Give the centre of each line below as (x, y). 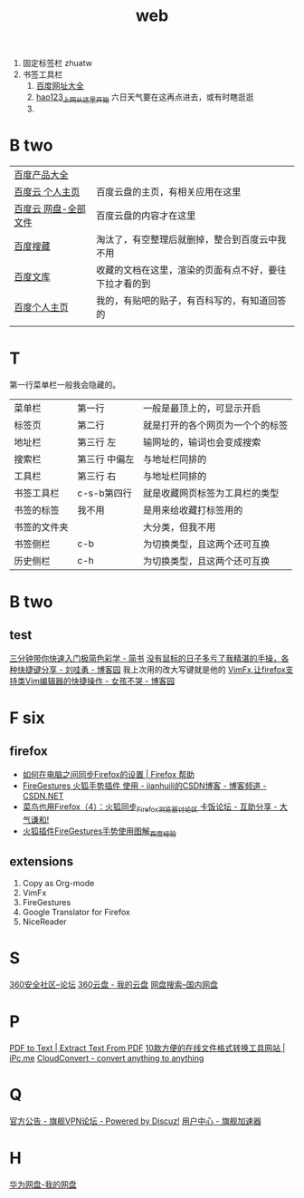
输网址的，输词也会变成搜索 (202, 442)
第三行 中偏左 (106, 459)
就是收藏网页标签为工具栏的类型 (211, 493)
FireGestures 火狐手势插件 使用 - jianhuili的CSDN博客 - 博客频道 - (144, 786)
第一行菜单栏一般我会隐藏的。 (65, 384)
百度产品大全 (42, 175)
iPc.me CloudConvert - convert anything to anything (107, 1058)
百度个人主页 (42, 307)
